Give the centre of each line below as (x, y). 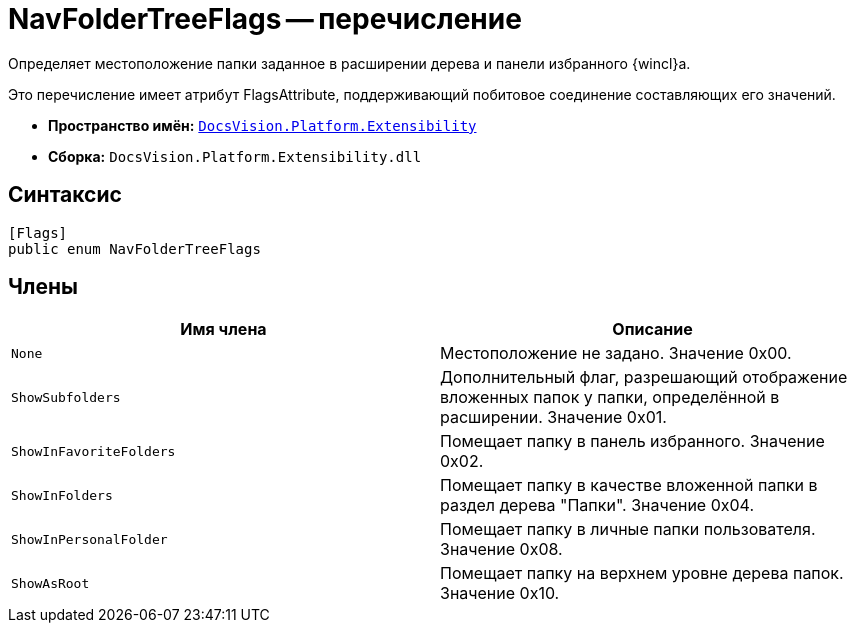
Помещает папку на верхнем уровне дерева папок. (642, 573)
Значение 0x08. (501, 549)
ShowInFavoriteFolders (93, 451)
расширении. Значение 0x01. (553, 417)
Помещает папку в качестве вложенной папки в (629, 485)
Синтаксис (65, 195)
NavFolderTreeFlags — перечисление (265, 19)
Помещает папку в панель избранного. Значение (632, 441)
